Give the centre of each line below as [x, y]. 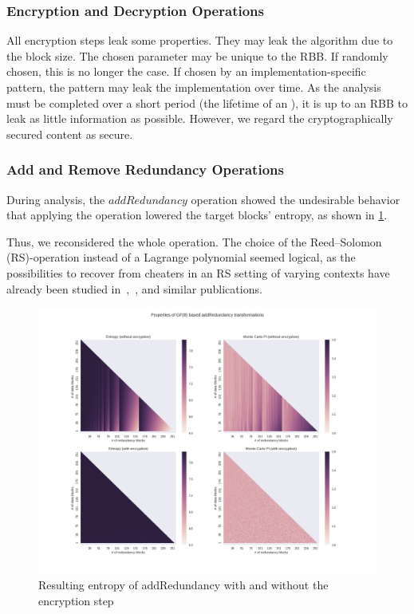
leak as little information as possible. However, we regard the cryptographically [200, 118]
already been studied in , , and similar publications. [134, 288]
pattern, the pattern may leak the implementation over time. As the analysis [194, 87]
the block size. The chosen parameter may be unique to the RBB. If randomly [197, 55]
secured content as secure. [70, 134]
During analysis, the [56, 199]
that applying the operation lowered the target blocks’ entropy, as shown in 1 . [197, 215]
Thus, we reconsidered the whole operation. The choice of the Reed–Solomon [194, 241]
